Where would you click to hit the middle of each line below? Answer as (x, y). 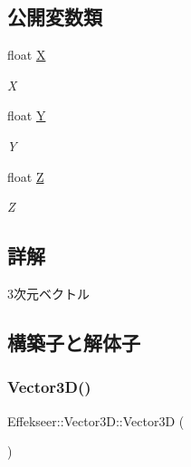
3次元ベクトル (48, 293)
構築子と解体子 (74, 342)
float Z (26, 176)
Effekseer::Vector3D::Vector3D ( (96, 420)
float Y (27, 115)
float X (27, 55)
